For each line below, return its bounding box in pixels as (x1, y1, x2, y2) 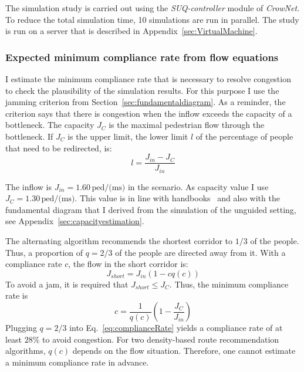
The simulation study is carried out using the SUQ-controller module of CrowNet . (5, 2, 300, 13)
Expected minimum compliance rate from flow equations (5, 49, 279, 64)
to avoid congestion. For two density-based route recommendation (42, 333, 279, 345)
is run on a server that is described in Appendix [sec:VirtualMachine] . (5, 25, 258, 37)
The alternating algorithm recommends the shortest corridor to (5, 235, 233, 247)
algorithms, (5, 344, 46, 357)
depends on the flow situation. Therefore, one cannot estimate (72, 344, 296, 357)
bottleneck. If (5, 130, 53, 142)
